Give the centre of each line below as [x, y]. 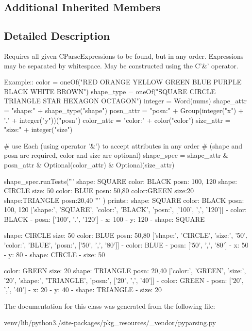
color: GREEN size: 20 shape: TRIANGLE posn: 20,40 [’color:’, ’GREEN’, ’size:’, [125, 271]
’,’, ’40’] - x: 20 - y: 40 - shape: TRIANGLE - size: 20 [83, 290]
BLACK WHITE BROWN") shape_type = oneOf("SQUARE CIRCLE [110, 91]
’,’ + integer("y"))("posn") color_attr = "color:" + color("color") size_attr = [117, 120]
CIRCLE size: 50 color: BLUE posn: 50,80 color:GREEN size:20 [99, 190]
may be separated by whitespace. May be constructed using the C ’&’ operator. [121, 65]
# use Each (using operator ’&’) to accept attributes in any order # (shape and [123, 145]
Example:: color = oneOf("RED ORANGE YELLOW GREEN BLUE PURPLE [123, 82]
